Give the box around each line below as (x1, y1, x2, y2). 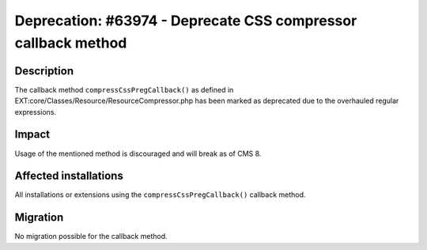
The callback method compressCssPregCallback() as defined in (14, 85, 234, 94)
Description (14, 64, 74, 78)
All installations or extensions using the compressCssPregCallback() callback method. (14, 190, 306, 199)
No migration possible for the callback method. (14, 232, 168, 241)
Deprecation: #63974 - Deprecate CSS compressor (14, 12, 357, 29)
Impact (14, 127, 51, 142)
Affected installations (14, 169, 124, 183)
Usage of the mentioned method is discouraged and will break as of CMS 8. (14, 149, 262, 158)
